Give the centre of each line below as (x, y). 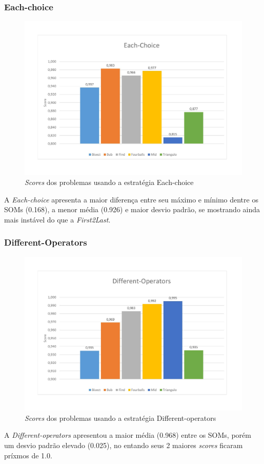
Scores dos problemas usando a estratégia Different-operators (120, 417)
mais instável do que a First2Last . (57, 219)
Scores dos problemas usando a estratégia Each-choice (109, 182)
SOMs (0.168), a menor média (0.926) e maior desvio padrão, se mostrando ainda (132, 209)
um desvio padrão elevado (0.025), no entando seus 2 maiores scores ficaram (124, 445)
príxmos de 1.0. (28, 455)
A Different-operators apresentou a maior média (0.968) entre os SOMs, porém (128, 435)
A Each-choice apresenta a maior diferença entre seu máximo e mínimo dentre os (131, 199)
